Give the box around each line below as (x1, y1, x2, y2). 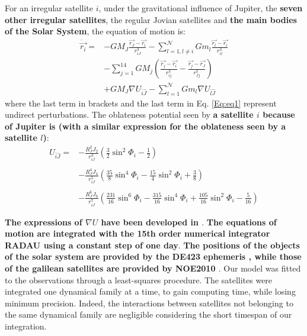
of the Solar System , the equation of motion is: (5, 25, 186, 37)
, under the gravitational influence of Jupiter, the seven (98, 2, 303, 14)
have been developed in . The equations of (101, 215, 277, 228)
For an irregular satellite (5, 2, 94, 14)
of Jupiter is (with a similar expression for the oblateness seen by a (5, 119, 286, 132)
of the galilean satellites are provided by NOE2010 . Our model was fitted (5, 261, 301, 274)
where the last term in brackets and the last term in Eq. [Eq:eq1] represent (5, 96, 277, 109)
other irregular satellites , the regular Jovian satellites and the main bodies (5, 13, 297, 25)
